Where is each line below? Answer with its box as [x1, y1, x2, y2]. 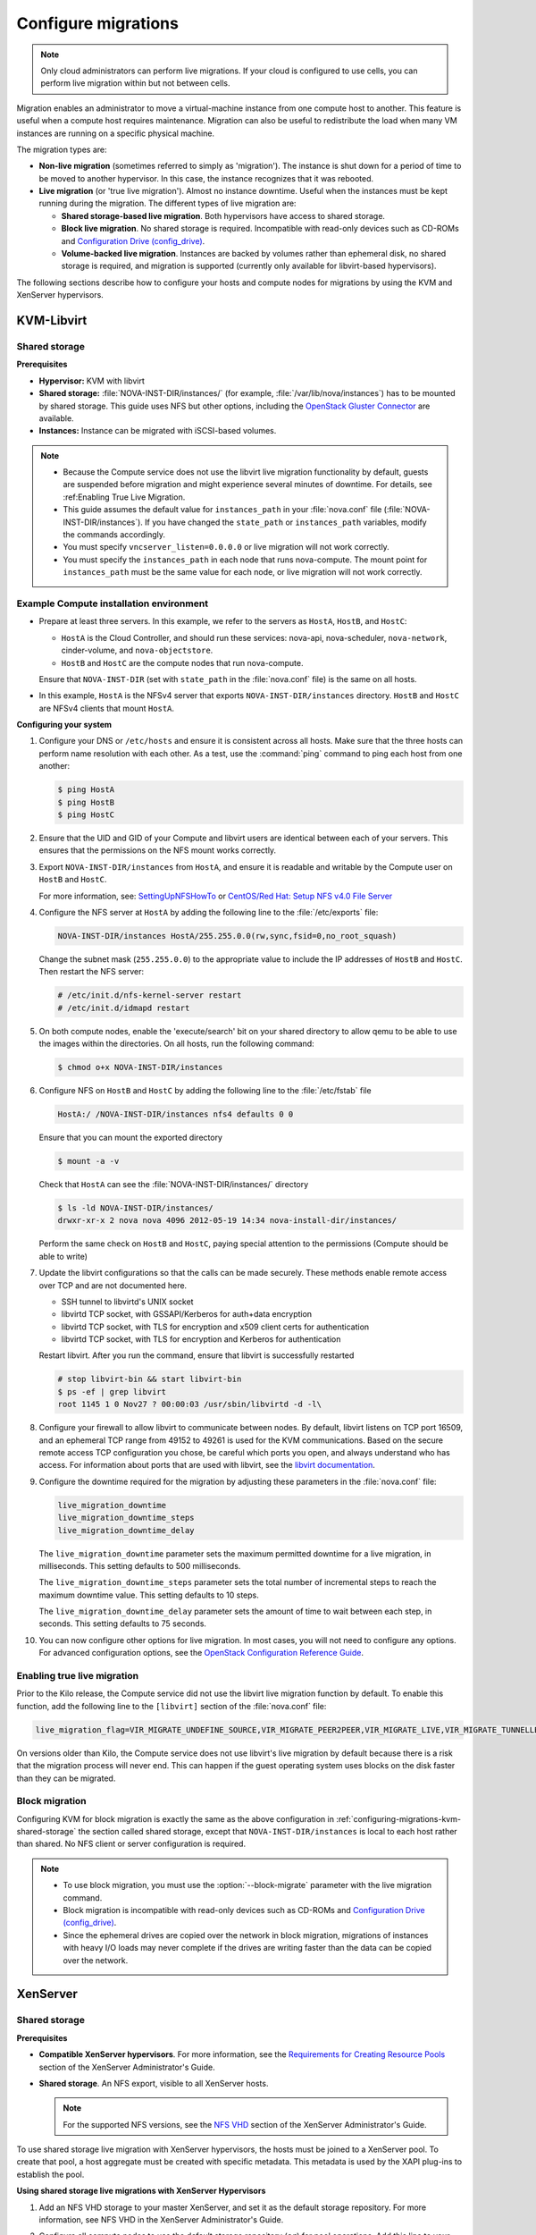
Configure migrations [16, 13, 179, 33]
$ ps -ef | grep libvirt [57, 1387, 167, 1396]
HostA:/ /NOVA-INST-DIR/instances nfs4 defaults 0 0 [57, 1109, 294, 1119]
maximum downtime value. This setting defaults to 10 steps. [38, 1590, 259, 1600]
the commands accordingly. [63, 529, 165, 540]
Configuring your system [16, 720, 112, 730]
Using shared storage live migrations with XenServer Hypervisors [16, 2186, 266, 2197]
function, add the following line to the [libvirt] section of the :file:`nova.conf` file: [16, 1700, 327, 1711]
